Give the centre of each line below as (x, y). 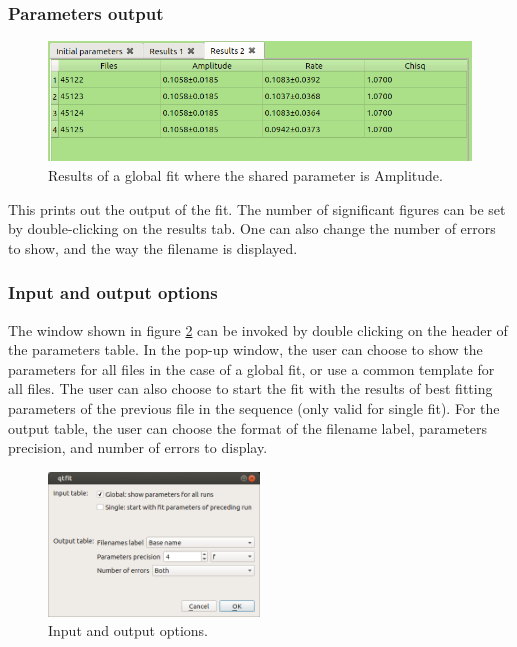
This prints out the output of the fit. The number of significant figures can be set (257, 208)
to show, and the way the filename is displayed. (153, 247)
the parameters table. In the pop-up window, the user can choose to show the (245, 349)
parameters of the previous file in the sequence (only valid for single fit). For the (254, 408)
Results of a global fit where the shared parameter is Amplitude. (245, 175)
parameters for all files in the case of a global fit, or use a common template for (251, 368)
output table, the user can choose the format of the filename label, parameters (248, 427)
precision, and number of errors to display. (138, 447)
